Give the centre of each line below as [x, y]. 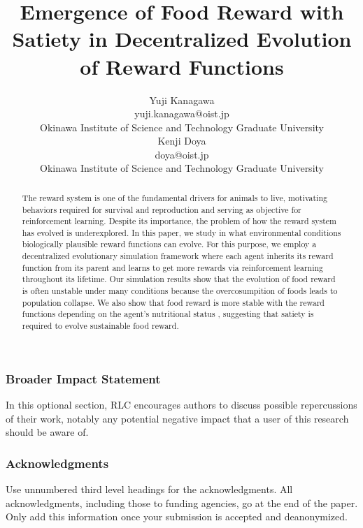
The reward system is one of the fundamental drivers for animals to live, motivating [175, 197]
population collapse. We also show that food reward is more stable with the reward [173, 302]
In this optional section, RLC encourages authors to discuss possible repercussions [181, 405]
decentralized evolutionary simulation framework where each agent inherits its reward [178, 256]
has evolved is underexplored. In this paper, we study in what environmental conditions [181, 232]
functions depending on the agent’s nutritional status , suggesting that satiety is [168, 314]
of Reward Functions [182, 66]
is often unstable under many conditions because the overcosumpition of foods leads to [180, 291]
